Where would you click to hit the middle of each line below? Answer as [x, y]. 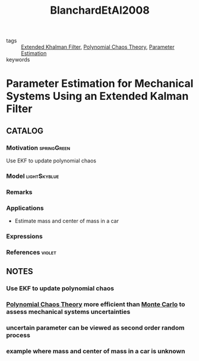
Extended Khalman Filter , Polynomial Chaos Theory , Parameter [98, 47]
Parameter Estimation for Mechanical [100, 84]
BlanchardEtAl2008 [100, 10]
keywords [18, 59]
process [18, 335]
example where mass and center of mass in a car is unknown [96, 351]
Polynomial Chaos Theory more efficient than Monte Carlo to [96, 305]
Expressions [24, 237]
